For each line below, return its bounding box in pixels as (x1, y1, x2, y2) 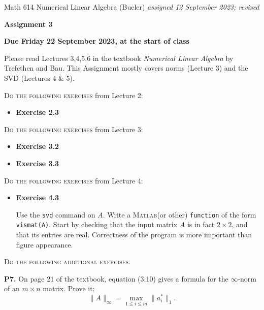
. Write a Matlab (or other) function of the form (103, 209, 256, 220)
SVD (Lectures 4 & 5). (4, 72, 75, 83)
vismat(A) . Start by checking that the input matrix (16, 219, 178, 230)
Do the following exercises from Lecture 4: (4, 175, 143, 185)
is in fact (187, 219, 215, 230)
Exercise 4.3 (16, 192, 59, 203)
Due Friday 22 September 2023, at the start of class (4, 36, 189, 46)
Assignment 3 (4, 18, 53, 29)
